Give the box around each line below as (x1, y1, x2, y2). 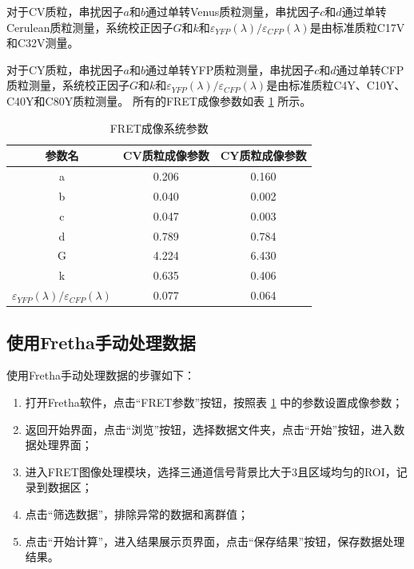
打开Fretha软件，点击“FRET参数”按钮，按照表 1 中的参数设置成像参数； (25, 393, 404, 410)
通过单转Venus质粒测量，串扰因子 (145, 3, 320, 19)
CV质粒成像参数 (122, 147, 209, 164)
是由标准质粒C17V (309, 18, 405, 35)
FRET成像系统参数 (109, 119, 209, 136)
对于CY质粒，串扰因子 (6, 61, 124, 78)
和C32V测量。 (6, 34, 79, 51)
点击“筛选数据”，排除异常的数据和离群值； (25, 505, 249, 522)
